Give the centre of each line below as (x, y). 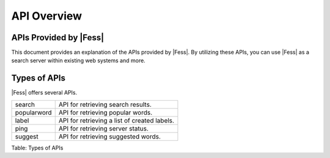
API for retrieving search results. (105, 104)
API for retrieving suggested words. (110, 136)
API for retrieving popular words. (105, 112)
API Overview (47, 16)
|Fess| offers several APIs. (44, 93)
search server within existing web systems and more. (79, 60)
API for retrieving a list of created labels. (116, 120)
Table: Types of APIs (37, 148)
